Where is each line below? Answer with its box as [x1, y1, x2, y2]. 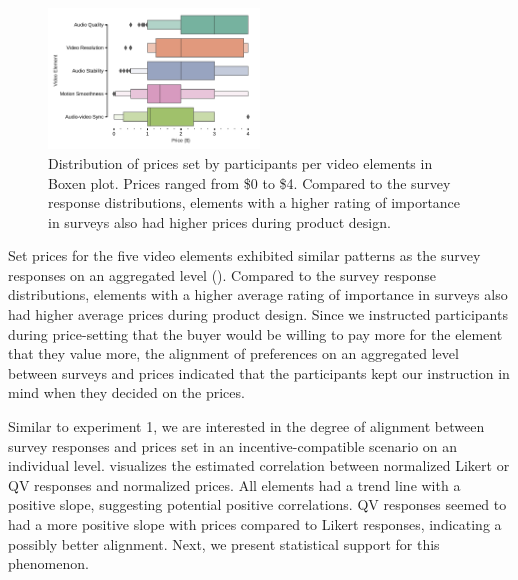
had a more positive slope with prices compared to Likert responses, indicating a [8, 514, 502, 535]
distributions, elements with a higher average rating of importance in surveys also [8, 284, 508, 305]
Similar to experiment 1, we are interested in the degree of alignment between [8, 416, 485, 437]
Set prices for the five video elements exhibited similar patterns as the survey [8, 245, 481, 266]
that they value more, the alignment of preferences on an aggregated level [8, 343, 459, 364]
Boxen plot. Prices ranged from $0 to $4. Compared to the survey [48, 172, 451, 193]
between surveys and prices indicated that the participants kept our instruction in [8, 362, 510, 383]
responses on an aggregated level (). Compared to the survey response [8, 264, 437, 285]
